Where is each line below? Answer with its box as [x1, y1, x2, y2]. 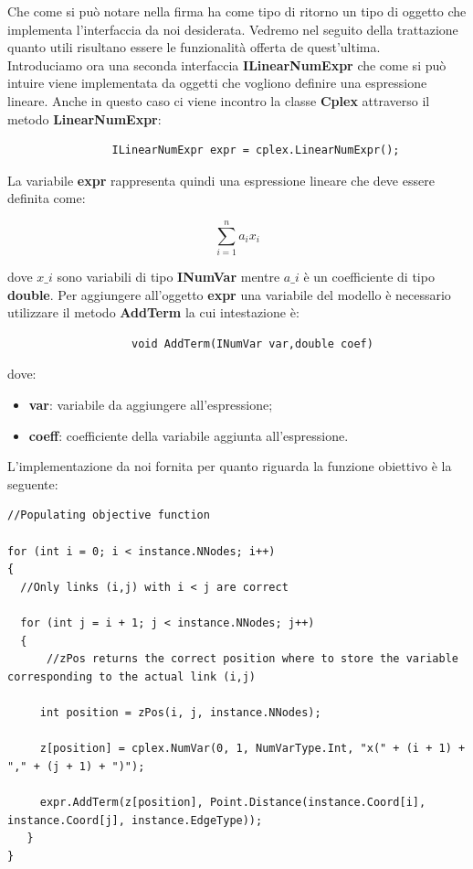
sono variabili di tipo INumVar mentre [57, 267, 280, 286]
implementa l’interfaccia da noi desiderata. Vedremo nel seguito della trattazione [7, 19, 458, 38]
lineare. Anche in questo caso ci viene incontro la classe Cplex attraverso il [7, 91, 430, 110]
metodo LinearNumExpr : [7, 109, 162, 128]
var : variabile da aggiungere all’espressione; [28, 395, 273, 414]
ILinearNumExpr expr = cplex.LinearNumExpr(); [111, 144, 400, 157]
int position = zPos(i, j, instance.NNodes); [39, 705, 321, 719]
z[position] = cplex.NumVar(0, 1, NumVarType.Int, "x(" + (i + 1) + [39, 742, 466, 756]
